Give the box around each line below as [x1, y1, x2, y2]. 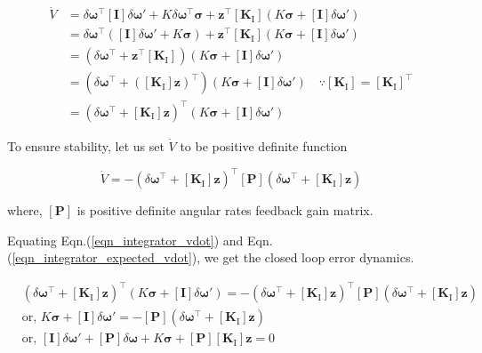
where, [7, 201, 43, 220]
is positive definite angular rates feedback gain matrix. [76, 201, 374, 220]
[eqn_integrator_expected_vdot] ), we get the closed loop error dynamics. [12, 248, 414, 267]
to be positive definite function [180, 136, 348, 155]
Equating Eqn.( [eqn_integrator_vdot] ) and [7, 230, 244, 249]
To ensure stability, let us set [7, 136, 165, 155]
